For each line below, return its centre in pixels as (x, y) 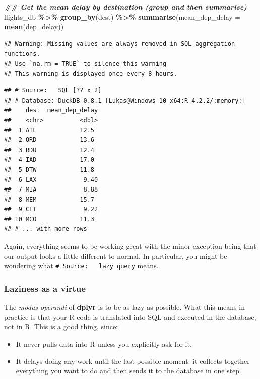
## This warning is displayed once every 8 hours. (91, 74)
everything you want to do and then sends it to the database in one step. (128, 371)
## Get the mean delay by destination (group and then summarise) (125, 7)
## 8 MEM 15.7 (49, 199)
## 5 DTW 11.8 (49, 170)
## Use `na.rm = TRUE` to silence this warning (85, 63)
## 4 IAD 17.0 (49, 160)
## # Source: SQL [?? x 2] (53, 91)
